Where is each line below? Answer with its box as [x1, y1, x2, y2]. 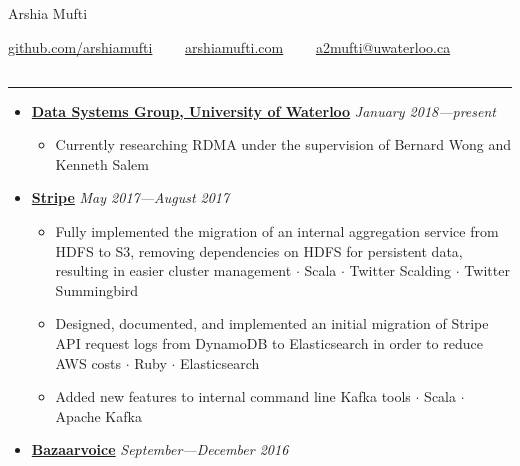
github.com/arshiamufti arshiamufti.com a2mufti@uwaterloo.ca [8, 36, 451, 57]
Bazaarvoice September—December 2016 [31, 439, 289, 460]
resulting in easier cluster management [55, 260, 292, 281]
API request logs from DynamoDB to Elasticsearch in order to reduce [55, 332, 483, 353]
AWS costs [55, 352, 122, 373]
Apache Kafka [55, 405, 142, 426]
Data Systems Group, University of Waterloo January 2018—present [31, 100, 496, 121]
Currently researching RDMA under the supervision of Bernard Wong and [55, 134, 511, 155]
